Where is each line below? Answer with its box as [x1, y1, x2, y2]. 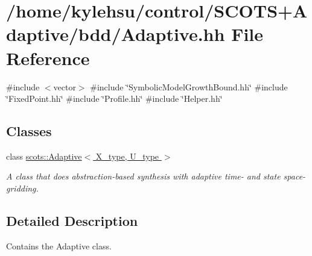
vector [53, 80, 76, 93]
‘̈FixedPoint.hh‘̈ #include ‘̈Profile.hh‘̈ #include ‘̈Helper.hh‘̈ [6, 92, 223, 105]
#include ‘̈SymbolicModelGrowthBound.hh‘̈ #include [90, 80, 288, 93]
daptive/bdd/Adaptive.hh [6, 22, 225, 46]
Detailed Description [6, 211, 138, 230]
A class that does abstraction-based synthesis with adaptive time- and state [6, 170, 281, 183]
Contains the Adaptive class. [6, 239, 112, 252]
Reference [6, 45, 90, 70]
